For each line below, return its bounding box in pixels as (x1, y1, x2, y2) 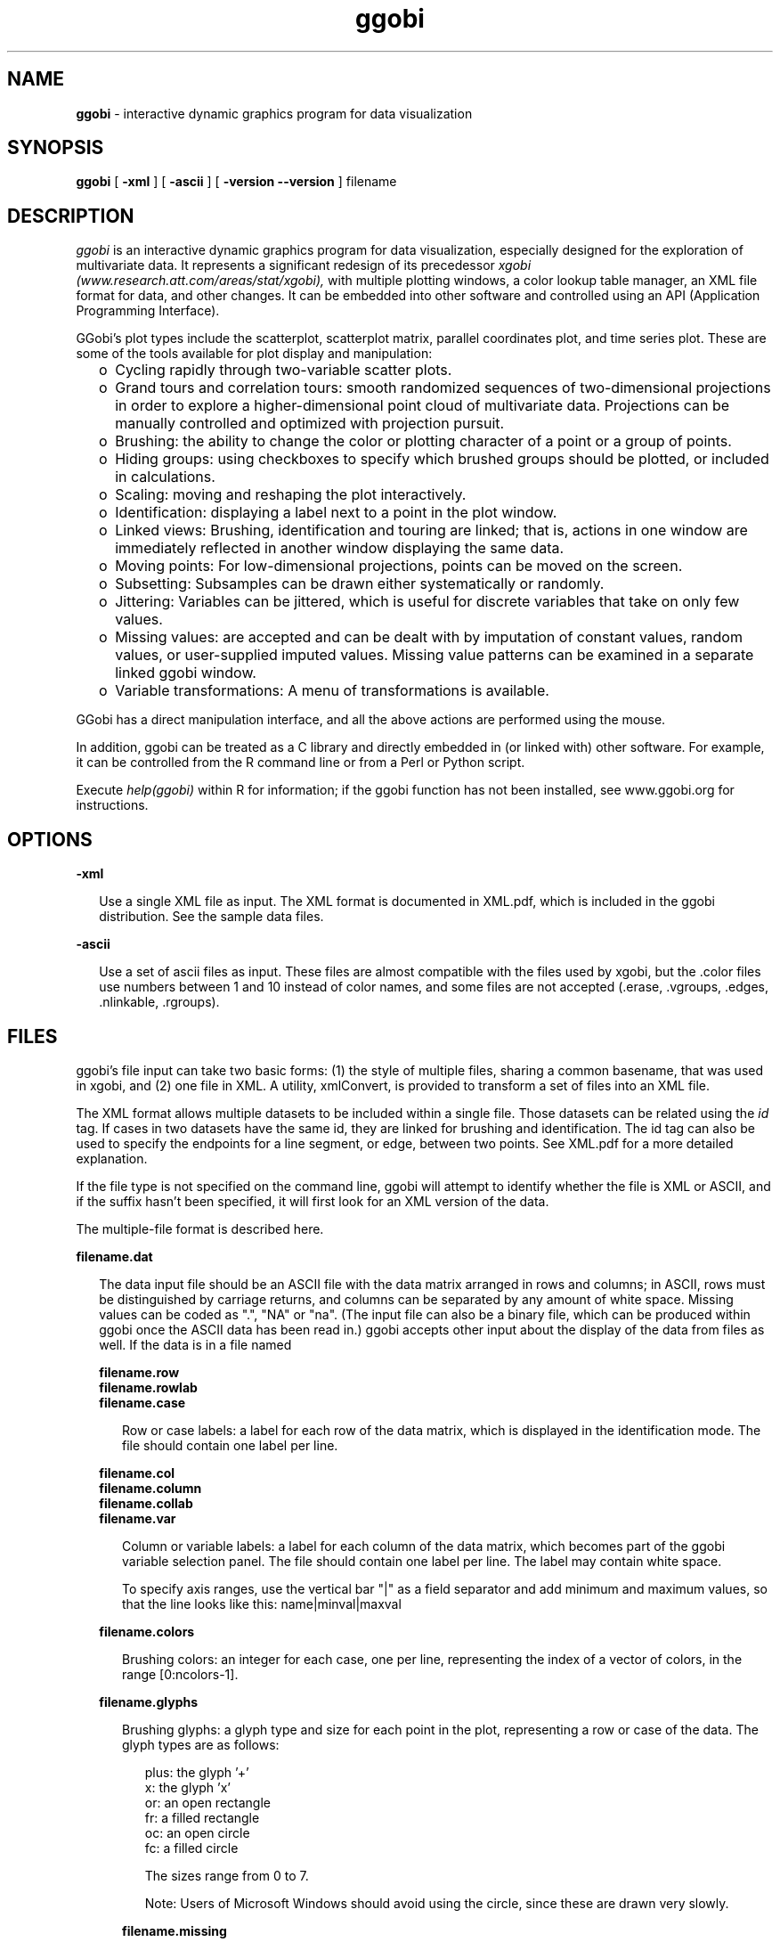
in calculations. (115, 468, 215, 486)
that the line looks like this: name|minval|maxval (122, 1595, 402, 1612)
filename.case (99, 1394, 186, 1410)
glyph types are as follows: (122, 1736, 280, 1752)
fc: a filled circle (144, 1840, 239, 1856)
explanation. (76, 1150, 148, 1166)
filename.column (99, 1480, 202, 1496)
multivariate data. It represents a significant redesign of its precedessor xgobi (76, 257, 532, 273)
